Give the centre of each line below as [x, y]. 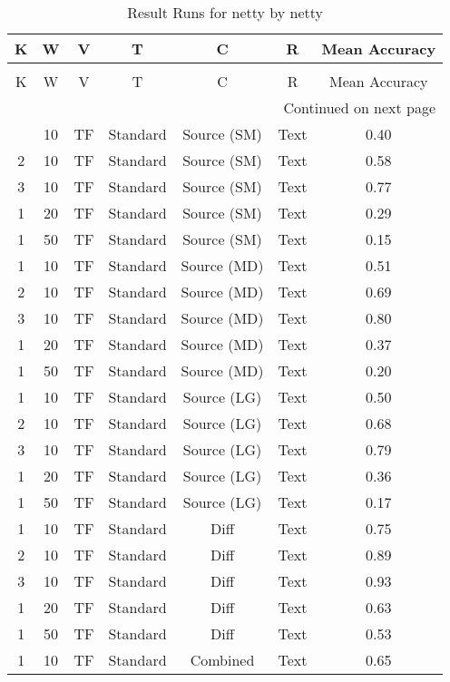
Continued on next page [360, 107]
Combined [222, 660]
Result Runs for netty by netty [225, 12]
